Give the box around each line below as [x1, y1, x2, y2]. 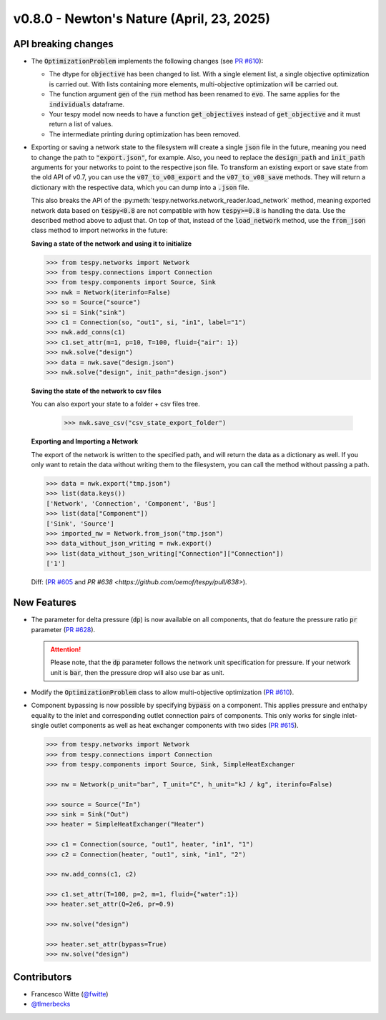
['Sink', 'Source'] [46, 519, 114, 528]
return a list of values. [49, 120, 114, 129]
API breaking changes [13, 38, 114, 50]
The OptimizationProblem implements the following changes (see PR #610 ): [31, 57, 264, 66]
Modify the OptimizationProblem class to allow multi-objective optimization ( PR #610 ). [31, 688, 295, 696]
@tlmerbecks [31, 1000, 71, 1009]
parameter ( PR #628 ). [31, 625, 96, 634]
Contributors [13, 971, 72, 983]
